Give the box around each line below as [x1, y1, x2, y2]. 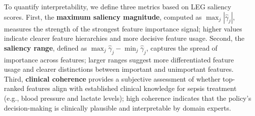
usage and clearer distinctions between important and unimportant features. [4, 64, 234, 74]
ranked [4, 83, 25, 93]
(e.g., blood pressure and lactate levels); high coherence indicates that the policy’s [4, 92, 252, 103]
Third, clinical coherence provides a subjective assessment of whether [4, 73, 221, 84]
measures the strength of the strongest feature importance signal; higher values [4, 23, 242, 33]
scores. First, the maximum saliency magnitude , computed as [4, 11, 202, 22]
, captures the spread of [146, 42, 218, 53]
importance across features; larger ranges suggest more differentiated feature [4, 54, 234, 64]
